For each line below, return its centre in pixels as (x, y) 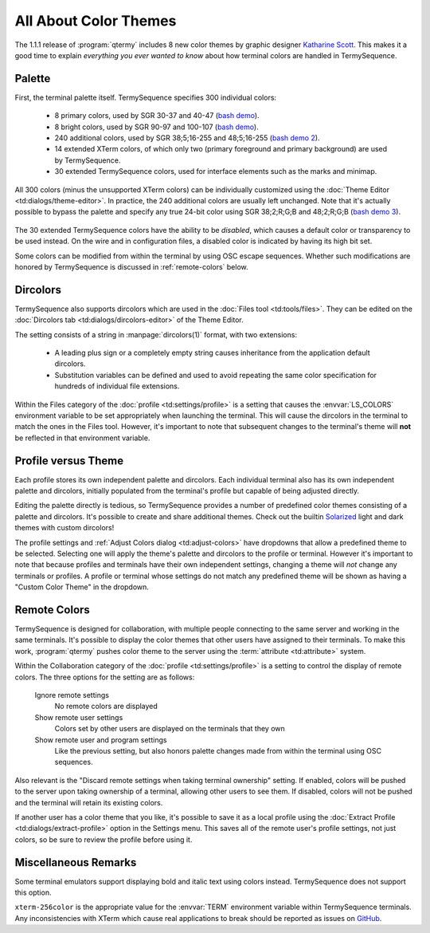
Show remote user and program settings (101, 740)
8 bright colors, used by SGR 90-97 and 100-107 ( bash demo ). (156, 127)
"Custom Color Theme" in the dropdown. (82, 587)
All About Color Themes (96, 21)
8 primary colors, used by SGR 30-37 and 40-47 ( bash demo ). (157, 116)
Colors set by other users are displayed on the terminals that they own (170, 729)
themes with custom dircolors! (64, 528)
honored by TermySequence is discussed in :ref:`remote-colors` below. (131, 266)
